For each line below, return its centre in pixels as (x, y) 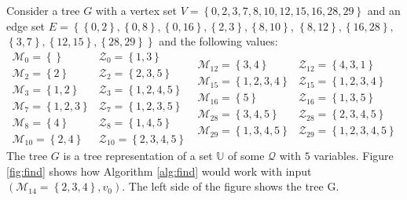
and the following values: (218, 41)
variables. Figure (354, 155)
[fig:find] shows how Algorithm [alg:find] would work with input (159, 171)
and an (384, 10)
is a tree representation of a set (138, 155)
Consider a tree (43, 10)
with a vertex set (136, 10)
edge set (26, 25)
